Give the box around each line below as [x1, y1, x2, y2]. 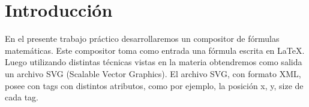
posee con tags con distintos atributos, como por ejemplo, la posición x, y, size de [5, 79, 304, 91]
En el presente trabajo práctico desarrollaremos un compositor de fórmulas [5, 32, 280, 45]
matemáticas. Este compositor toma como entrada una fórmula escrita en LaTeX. [5, 44, 305, 56]
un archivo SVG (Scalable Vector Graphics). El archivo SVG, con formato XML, [5, 67, 301, 80]
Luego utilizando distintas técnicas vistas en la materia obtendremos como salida [5, 56, 302, 68]
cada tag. [5, 91, 38, 103]
